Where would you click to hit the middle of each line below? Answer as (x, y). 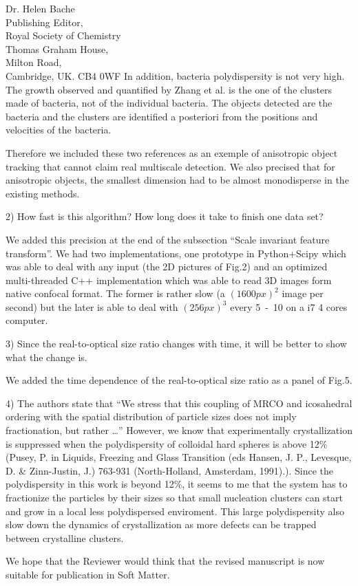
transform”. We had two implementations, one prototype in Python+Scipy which (176, 253)
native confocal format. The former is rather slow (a (115, 293)
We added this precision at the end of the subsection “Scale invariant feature (168, 239)
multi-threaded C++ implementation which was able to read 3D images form (169, 280)
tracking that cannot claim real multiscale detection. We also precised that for (170, 166)
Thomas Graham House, (57, 48)
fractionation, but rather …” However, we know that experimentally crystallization (179, 430)
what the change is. (46, 357)
